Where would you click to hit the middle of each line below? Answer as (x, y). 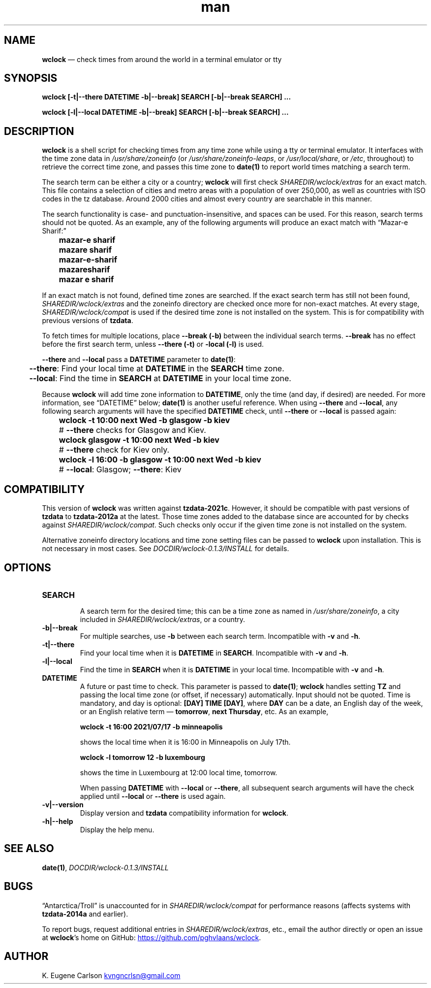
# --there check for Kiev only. (114, 450)
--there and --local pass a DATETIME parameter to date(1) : (139, 360)
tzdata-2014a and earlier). (85, 914)
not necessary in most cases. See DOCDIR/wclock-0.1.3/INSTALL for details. (166, 549)
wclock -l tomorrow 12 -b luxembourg (142, 757)
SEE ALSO (29, 849)
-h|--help (58, 821)
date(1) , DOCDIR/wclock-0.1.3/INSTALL (105, 867)
